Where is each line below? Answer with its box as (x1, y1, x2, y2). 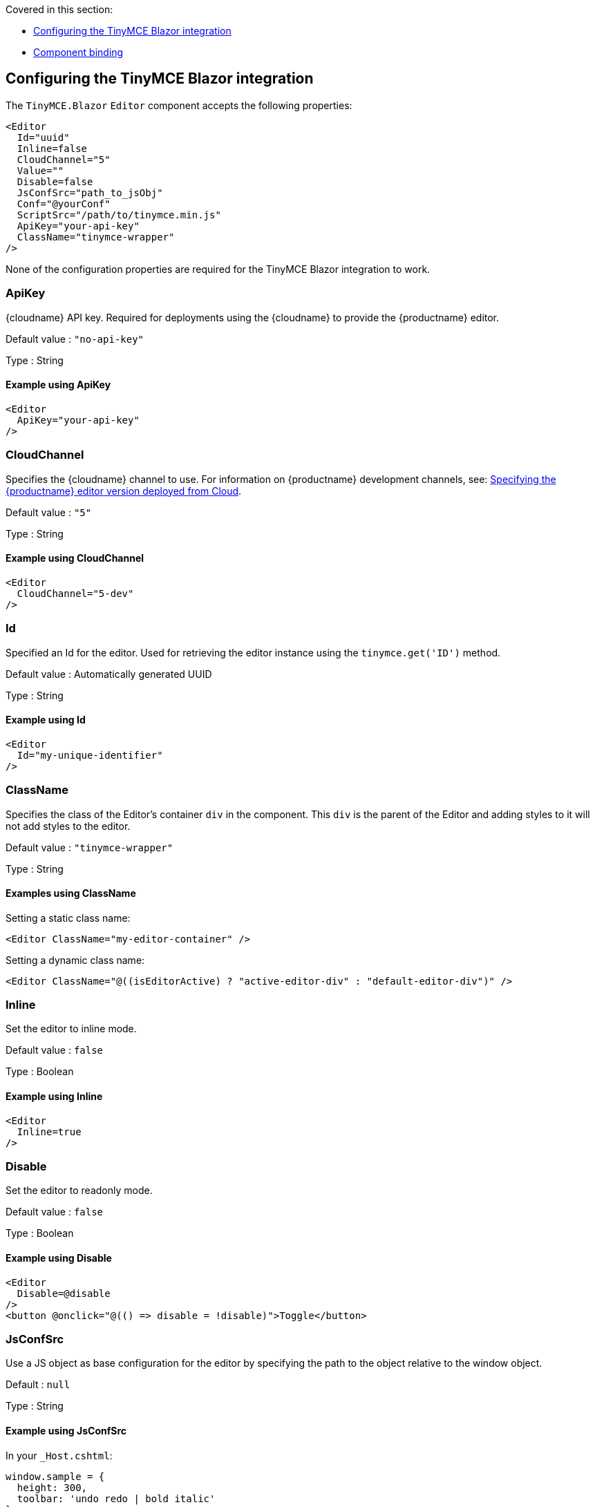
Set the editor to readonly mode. (6, 1184, 153, 1197)
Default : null (6, 1378, 70, 1391)
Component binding (33, 46, 124, 58)
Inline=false (17, 142, 88, 154)
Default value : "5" (6, 506, 92, 518)
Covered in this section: (6, 3, 113, 15)
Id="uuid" (17, 131, 70, 143)
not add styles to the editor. (6, 819, 131, 832)
